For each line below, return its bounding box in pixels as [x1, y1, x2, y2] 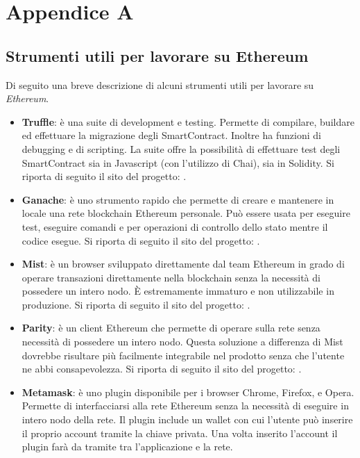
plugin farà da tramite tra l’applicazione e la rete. [22, 439, 233, 454]
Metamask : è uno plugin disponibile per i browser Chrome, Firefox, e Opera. [22, 384, 354, 399]
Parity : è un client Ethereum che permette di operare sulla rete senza [22, 320, 320, 335]
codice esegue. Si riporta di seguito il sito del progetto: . [22, 233, 260, 247]
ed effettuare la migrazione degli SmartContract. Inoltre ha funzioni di [22, 128, 321, 142]
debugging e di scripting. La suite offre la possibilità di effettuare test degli [22, 141, 341, 156]
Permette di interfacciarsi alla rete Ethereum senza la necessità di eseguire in [22, 398, 349, 413]
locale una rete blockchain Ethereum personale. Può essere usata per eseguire [22, 206, 350, 220]
